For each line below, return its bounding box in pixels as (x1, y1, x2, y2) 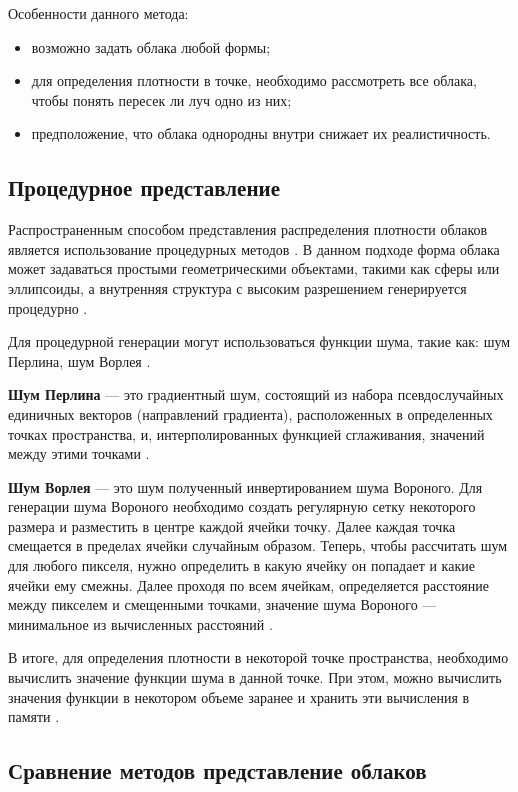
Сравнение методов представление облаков (8, 755, 427, 786)
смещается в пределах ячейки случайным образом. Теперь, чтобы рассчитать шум (8, 535, 508, 556)
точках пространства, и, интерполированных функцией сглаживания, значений (8, 423, 485, 444)
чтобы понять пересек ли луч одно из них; (31, 89, 292, 110)
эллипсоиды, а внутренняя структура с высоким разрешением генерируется (8, 277, 467, 298)
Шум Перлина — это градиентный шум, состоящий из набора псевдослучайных (8, 384, 504, 405)
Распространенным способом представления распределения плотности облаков (8, 219, 488, 240)
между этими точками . (8, 443, 150, 464)
